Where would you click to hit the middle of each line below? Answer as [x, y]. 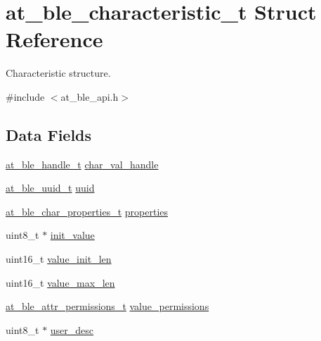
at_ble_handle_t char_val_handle [82, 164]
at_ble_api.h [90, 96]
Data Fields [49, 134]
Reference [54, 39]
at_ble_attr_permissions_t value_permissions [107, 306]
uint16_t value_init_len [59, 259]
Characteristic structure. [58, 73]
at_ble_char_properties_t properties [87, 211]
